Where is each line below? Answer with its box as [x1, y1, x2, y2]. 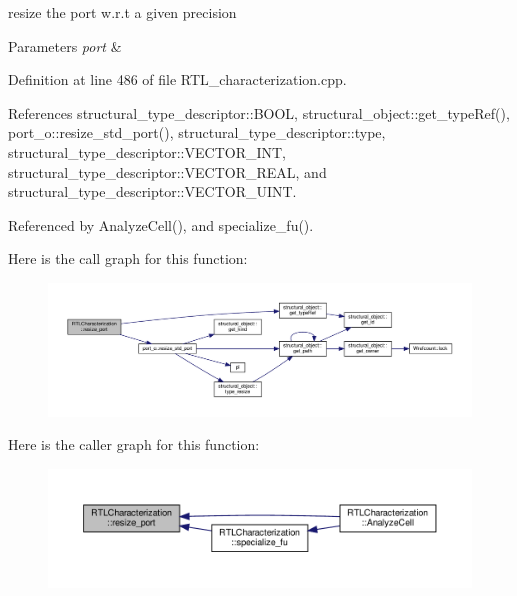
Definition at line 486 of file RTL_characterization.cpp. [8, 69, 347, 90]
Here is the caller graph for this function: [8, 434, 260, 455]
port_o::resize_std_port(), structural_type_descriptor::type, [8, 122, 386, 143]
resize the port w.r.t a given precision [8, 2, 237, 22]
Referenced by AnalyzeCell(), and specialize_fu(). [8, 214, 314, 235]
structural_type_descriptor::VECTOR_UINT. [8, 181, 297, 202]
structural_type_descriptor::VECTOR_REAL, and [8, 161, 327, 182]
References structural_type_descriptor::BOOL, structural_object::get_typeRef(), [8, 102, 510, 123]
